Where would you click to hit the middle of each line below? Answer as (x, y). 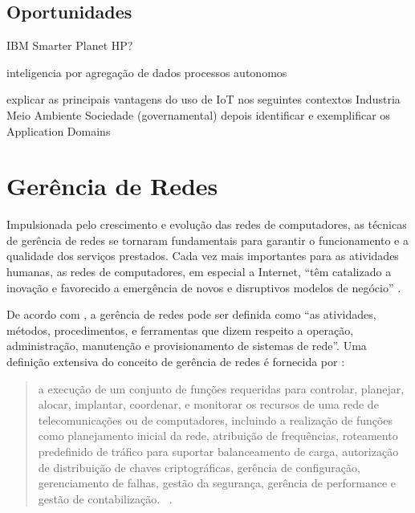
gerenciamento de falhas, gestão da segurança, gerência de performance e (217, 483)
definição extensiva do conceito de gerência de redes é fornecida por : (176, 362)
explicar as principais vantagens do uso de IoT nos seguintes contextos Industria (203, 99)
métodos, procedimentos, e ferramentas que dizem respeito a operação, (180, 330)
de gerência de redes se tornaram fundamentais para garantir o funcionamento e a (207, 240)
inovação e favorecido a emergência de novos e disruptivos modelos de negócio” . (204, 287)
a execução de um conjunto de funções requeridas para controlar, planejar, (221, 388)
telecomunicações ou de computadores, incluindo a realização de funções (216, 419)
